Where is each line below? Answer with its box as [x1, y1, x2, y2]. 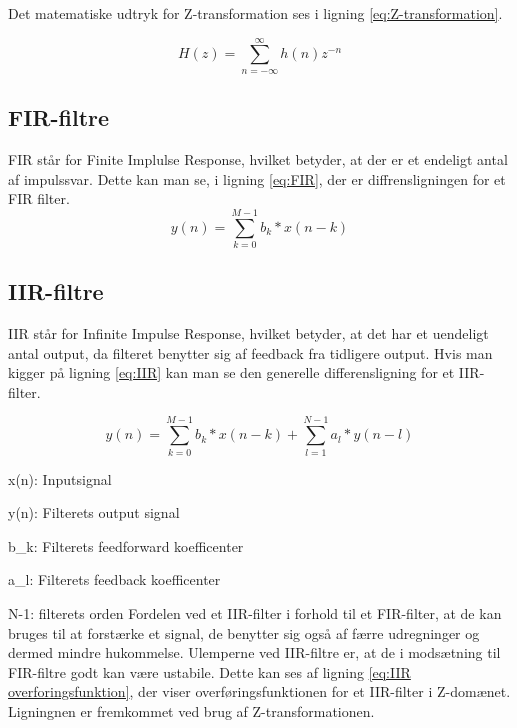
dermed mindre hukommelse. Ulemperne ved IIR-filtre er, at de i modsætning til [8, 642, 501, 663]
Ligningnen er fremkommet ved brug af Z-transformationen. [8, 700, 375, 721]
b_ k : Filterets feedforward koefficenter [8, 535, 244, 556]
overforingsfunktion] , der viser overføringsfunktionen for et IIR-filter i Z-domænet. [8, 681, 511, 702]
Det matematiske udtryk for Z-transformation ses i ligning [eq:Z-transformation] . [8, 3, 503, 23]
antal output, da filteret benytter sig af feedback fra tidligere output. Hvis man [8, 342, 493, 363]
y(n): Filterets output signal [8, 502, 180, 523]
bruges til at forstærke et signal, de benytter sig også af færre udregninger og [8, 622, 480, 643]
